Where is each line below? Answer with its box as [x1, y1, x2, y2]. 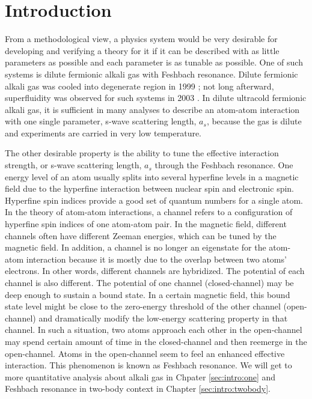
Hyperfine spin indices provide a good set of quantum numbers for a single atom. [5, 193, 304, 206]
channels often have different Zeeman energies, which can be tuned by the [5, 229, 277, 242]
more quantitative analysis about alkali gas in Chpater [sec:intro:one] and [5, 370, 276, 383]
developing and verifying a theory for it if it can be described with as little [5, 44, 280, 56]
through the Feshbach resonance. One [154, 159, 293, 171]
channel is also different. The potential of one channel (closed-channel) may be [5, 276, 294, 288]
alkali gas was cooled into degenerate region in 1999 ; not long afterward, [5, 79, 274, 92]
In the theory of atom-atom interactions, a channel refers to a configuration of [5, 206, 293, 218]
